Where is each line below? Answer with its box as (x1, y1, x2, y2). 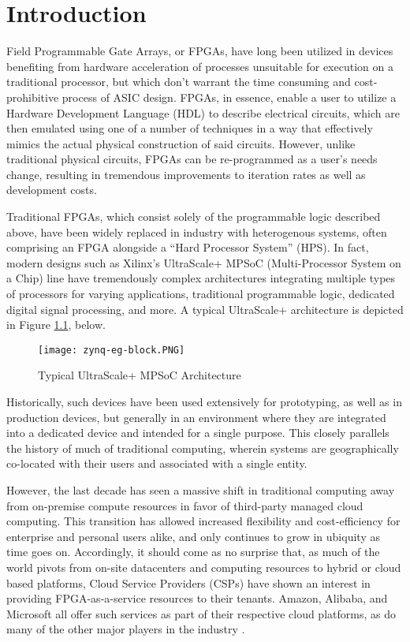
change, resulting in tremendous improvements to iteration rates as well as (6, 166, 366, 182)
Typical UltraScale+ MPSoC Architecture (38, 367, 241, 383)
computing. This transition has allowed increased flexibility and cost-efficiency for (6, 513, 401, 529)
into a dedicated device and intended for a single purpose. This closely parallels (6, 424, 389, 441)
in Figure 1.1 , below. (6, 316, 106, 333)
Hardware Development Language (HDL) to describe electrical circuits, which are (6, 104, 400, 121)
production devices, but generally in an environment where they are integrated (6, 409, 386, 425)
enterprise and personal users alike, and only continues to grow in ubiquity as (6, 528, 380, 544)
